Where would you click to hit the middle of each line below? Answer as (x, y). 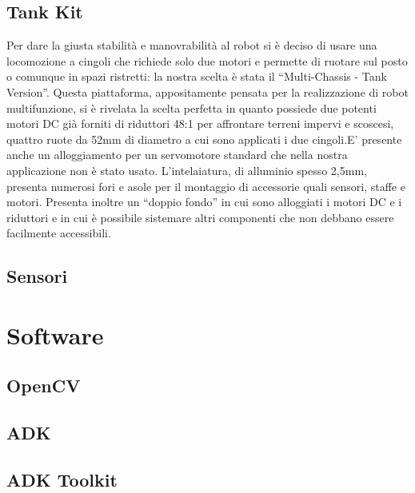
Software (55, 334)
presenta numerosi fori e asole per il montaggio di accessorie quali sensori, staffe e (206, 186)
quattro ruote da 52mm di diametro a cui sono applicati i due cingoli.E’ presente (204, 139)
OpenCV (44, 386)
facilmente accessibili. (59, 233)
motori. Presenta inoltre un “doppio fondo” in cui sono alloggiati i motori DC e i (204, 202)
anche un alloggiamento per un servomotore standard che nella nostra (177, 155)
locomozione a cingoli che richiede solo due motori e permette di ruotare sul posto (207, 60)
